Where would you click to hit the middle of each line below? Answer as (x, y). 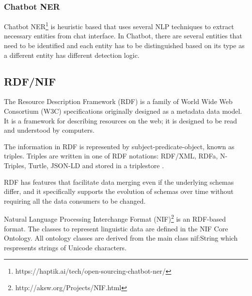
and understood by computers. (49, 130)
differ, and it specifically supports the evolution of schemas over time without (119, 191)
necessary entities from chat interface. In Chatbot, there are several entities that (123, 36)
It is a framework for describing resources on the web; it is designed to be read (120, 120)
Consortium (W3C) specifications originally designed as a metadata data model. (123, 111)
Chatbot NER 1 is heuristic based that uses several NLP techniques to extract (119, 26)
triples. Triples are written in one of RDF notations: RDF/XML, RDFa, (111, 156)
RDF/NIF (30, 81)
